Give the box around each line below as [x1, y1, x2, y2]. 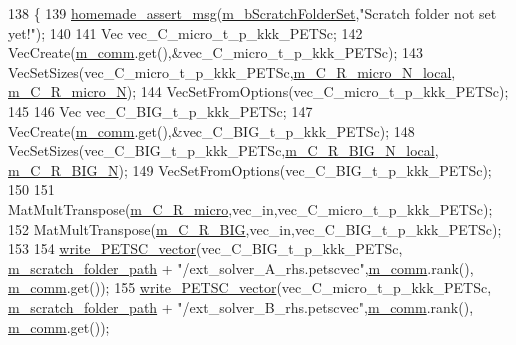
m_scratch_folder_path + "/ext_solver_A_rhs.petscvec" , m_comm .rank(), [8, 257, 474, 278]
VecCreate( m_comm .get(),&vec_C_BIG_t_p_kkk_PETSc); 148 [8, 120, 415, 141]
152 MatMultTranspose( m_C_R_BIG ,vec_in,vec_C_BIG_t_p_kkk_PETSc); [8, 218, 502, 239]
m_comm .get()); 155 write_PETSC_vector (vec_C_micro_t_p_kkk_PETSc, [8, 277, 492, 298]
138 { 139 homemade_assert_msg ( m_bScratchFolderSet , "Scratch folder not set [8, 3, 497, 23]
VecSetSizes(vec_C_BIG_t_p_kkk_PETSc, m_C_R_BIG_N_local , [8, 140, 439, 161]
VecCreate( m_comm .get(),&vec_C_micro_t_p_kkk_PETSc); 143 [8, 42, 424, 63]
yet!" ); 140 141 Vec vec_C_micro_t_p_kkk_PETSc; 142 [8, 22, 363, 43]
